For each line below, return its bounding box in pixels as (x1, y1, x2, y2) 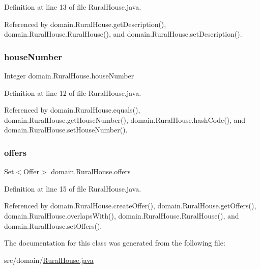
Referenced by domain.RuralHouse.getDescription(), (4, 18, 166, 29)
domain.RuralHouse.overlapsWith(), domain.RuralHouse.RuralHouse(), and (4, 210, 239, 221)
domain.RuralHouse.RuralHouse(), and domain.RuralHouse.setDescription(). (4, 29, 242, 39)
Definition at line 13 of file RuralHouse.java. (4, 2, 141, 12)
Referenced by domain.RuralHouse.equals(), (4, 104, 140, 115)
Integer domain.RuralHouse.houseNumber (4, 70, 134, 80)
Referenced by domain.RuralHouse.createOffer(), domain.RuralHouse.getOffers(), (4, 200, 256, 211)
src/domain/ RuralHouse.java (4, 254, 94, 265)
